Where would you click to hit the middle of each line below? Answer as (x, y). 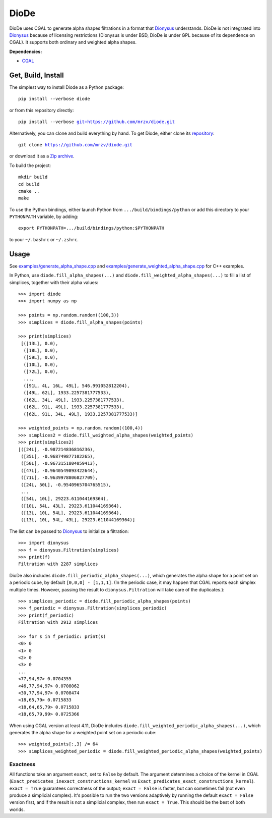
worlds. (17, 809)
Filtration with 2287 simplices (58, 564)
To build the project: (30, 165)
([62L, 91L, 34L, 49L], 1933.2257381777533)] (81, 414)
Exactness (22, 764)
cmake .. (29, 191)
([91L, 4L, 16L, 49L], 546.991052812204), (77, 386)
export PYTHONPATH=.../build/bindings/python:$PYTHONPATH (91, 228)
